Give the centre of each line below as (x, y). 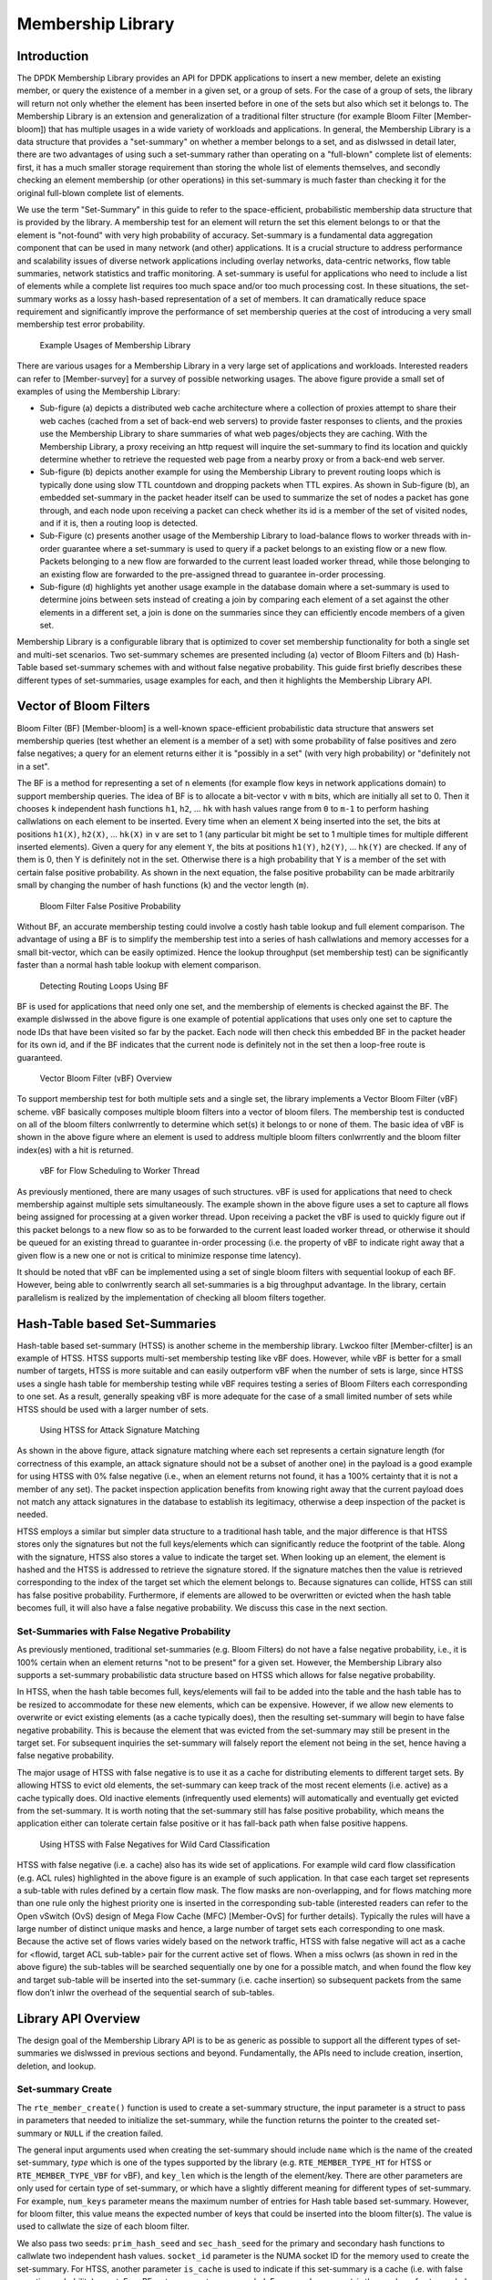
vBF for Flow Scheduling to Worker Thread (120, 1171)
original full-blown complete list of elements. (100, 192)
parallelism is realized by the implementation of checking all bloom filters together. (172, 1297)
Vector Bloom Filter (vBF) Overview (106, 1078)
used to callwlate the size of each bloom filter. (103, 2226)
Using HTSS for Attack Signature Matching (120, 1430)
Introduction (53, 56)
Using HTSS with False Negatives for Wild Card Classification (155, 1844)
